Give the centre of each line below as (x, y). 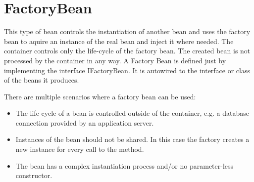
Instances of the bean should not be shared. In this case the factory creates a (132, 139)
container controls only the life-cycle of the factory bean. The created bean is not (127, 51)
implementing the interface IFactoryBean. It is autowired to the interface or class (127, 70)
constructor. (34, 175)
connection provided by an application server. (85, 122)
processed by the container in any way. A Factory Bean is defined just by (115, 60)
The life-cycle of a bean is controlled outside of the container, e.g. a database (132, 113)
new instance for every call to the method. (80, 149)
